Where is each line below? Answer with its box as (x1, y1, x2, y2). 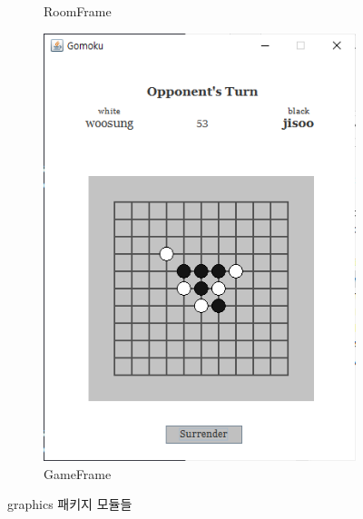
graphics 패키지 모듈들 (7, 495, 132, 514)
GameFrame (44, 464, 112, 483)
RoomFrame (44, 2, 112, 20)
